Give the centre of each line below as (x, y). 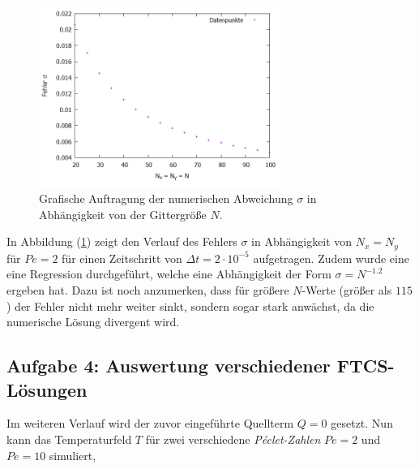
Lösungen (47, 389)
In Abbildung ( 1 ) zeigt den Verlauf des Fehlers (122, 241)
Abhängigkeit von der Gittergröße (123, 214)
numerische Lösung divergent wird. (93, 322)
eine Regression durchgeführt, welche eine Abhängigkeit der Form (169, 274)
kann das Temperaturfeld (69, 439)
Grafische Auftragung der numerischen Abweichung (166, 198)
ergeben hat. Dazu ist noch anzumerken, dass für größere (148, 290)
